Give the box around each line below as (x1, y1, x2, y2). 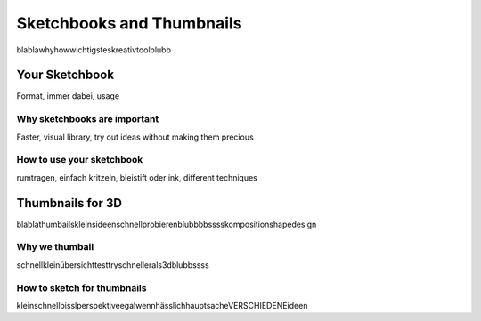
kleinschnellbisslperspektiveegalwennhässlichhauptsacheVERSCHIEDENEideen (16, 300, 308, 310)
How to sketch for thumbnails (16, 281, 147, 293)
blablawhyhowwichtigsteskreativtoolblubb (16, 44, 171, 55)
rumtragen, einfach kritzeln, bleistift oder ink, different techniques (16, 172, 257, 182)
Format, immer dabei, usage (16, 91, 120, 101)
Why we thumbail (16, 241, 94, 253)
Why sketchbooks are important (16, 113, 159, 125)
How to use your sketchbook (16, 154, 143, 166)
